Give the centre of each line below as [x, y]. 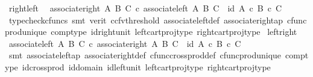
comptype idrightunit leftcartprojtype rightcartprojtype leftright [174, 32]
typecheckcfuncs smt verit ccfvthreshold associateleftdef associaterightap [146, 20]
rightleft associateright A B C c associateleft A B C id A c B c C [145, 8]
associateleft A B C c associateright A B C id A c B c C [125, 43]
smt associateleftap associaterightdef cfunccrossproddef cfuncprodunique [145, 55]
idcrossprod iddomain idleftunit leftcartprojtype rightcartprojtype [146, 66]
